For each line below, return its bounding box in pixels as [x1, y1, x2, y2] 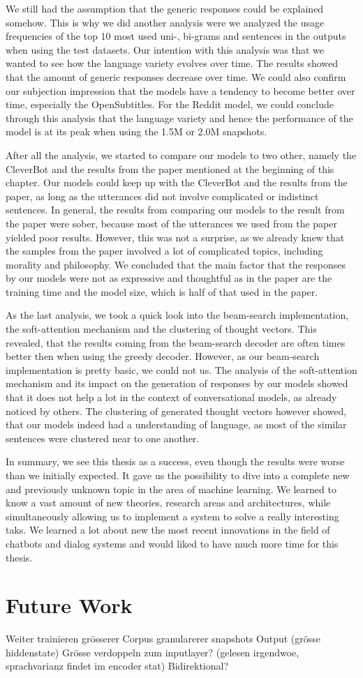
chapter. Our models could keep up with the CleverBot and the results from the [6, 175, 348, 190]
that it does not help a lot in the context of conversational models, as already [6, 390, 337, 405]
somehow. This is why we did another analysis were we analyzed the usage [6, 15, 325, 29]
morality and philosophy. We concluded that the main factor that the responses [6, 257, 346, 271]
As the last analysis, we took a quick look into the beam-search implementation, [6, 308, 349, 322]
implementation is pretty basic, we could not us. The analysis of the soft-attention [6, 362, 357, 377]
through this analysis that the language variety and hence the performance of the [6, 110, 353, 125]
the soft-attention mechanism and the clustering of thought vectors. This [6, 322, 317, 336]
